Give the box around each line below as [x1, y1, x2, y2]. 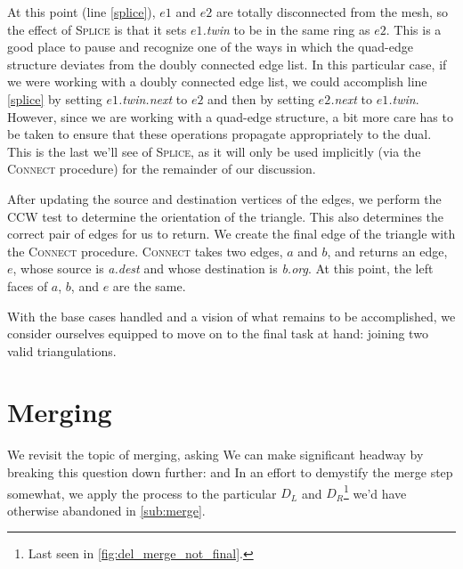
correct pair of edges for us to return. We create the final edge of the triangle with [7, 224, 456, 243]
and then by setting [207, 89, 314, 108]
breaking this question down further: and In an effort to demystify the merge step [7, 463, 453, 481]
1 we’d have [343, 481, 407, 502]
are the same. [112, 276, 186, 295]
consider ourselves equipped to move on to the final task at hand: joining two [7, 324, 428, 343]
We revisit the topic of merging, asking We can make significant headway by [7, 445, 424, 464]
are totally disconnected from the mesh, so [215, 3, 448, 20]
